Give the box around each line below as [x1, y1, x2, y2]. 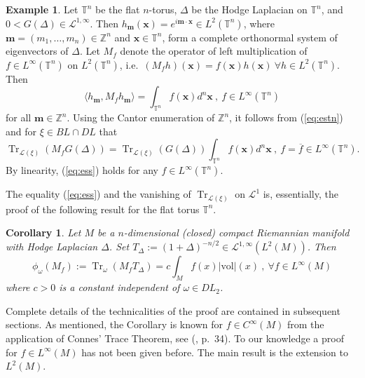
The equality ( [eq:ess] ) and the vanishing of [6, 187, 191, 201]
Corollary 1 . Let [6, 225, 81, 240]
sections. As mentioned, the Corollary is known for [6, 317, 223, 332]
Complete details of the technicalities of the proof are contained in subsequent [6, 303, 340, 318]
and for [6, 123, 37, 138]
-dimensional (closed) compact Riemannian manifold [123, 225, 350, 240]
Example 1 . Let [6, 2, 78, 16]
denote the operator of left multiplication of [120, 43, 308, 58]
